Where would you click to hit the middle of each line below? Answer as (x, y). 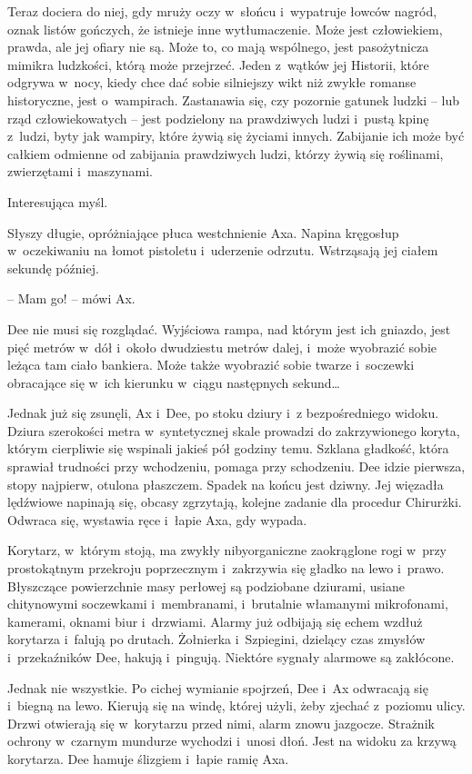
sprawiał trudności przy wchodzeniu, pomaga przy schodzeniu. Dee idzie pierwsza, (236, 466)
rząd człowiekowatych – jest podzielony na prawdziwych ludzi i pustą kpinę (218, 118)
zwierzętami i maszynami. (80, 171)
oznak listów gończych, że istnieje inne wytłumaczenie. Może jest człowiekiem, (225, 29)
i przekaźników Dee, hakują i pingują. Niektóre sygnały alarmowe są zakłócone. (231, 657)
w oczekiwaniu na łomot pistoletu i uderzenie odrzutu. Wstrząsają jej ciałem (223, 250)
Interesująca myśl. (58, 201)
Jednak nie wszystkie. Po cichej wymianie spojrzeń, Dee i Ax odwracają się (218, 687)
